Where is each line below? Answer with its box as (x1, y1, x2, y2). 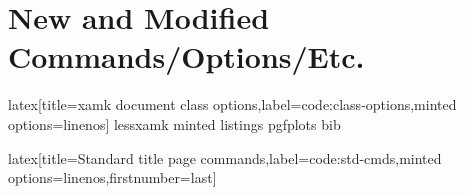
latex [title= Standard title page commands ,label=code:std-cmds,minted (8, 147, 442, 168)
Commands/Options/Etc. (8, 36, 365, 77)
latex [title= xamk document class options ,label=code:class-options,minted (8, 94, 457, 115)
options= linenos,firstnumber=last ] (8, 167, 217, 188)
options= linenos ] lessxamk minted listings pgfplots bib (8, 113, 341, 134)
